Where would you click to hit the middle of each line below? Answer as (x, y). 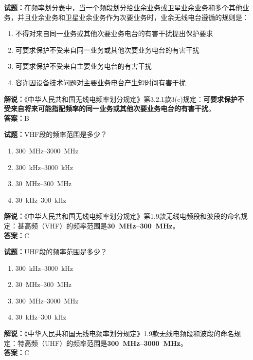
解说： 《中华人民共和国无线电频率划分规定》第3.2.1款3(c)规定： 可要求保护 (121, 99)
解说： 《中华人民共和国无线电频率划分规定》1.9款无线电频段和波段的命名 (119, 333)
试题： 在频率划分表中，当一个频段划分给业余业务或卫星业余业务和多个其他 (123, 7)
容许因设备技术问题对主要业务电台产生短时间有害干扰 (100, 82)
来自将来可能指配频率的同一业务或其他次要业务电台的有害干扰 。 (113, 108)
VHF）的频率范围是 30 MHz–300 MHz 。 (112, 225)
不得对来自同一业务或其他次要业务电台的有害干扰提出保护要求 (114, 33)
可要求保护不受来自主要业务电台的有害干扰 (83, 66)
